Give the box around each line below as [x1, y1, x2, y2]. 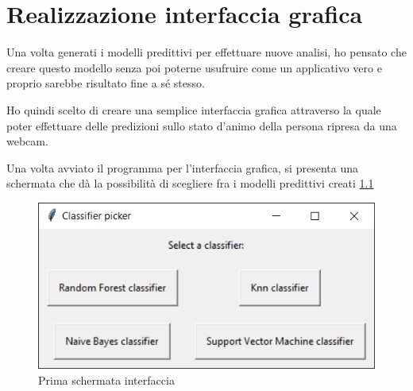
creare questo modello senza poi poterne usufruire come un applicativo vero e [6, 59, 382, 75]
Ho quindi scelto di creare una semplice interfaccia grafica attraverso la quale [6, 101, 381, 118]
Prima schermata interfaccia [38, 371, 175, 388]
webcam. [6, 133, 48, 149]
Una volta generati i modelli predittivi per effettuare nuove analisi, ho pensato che [6, 44, 407, 60]
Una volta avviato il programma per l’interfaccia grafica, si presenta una [6, 159, 358, 176]
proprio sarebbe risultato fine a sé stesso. [6, 75, 205, 91]
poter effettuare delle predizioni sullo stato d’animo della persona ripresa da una [6, 117, 397, 134]
